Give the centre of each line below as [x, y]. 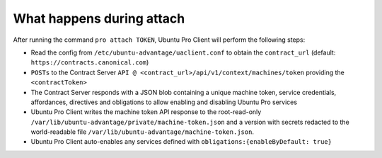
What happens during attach [99, 18]
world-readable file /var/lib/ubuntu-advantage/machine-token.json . [143, 132]
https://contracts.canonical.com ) [90, 62]
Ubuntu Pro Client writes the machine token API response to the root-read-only [146, 112]
